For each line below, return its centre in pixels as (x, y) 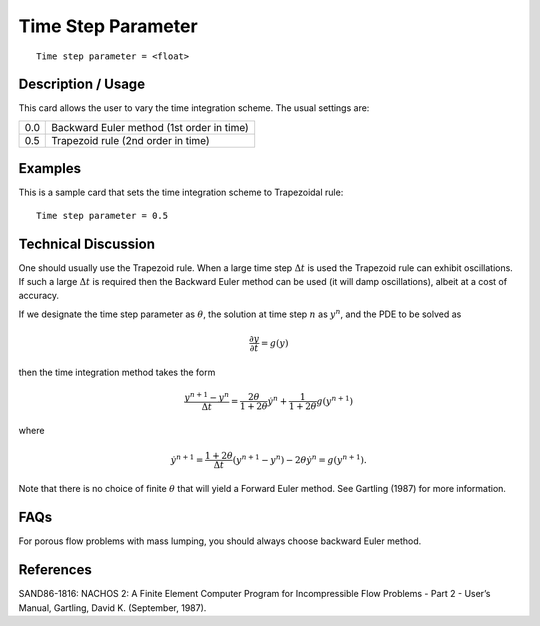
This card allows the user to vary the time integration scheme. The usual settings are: (194, 108)
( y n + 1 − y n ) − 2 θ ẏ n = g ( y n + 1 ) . (299, 458)
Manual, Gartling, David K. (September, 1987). (112, 607)
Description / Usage (81, 84)
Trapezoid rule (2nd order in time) (130, 140)
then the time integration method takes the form (117, 372)
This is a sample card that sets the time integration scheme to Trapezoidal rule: (181, 192)
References (55, 570)
